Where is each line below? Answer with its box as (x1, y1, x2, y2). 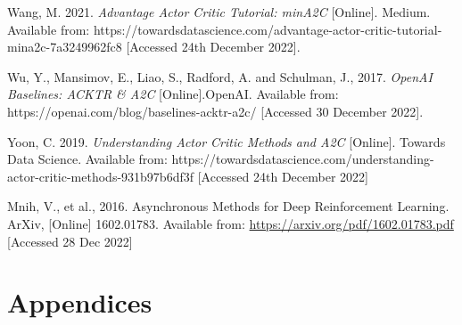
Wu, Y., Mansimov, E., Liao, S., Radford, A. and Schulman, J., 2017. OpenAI (7, 67, 433, 85)
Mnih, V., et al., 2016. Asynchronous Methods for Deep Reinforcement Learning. (7, 197, 450, 215)
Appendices (7, 284, 153, 321)
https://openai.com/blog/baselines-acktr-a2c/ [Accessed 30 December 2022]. (7, 102, 424, 120)
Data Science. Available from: (7, 150, 168, 168)
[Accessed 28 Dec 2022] (7, 232, 133, 250)
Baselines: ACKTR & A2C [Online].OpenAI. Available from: (7, 85, 339, 103)
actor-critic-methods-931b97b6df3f (7, 167, 194, 185)
